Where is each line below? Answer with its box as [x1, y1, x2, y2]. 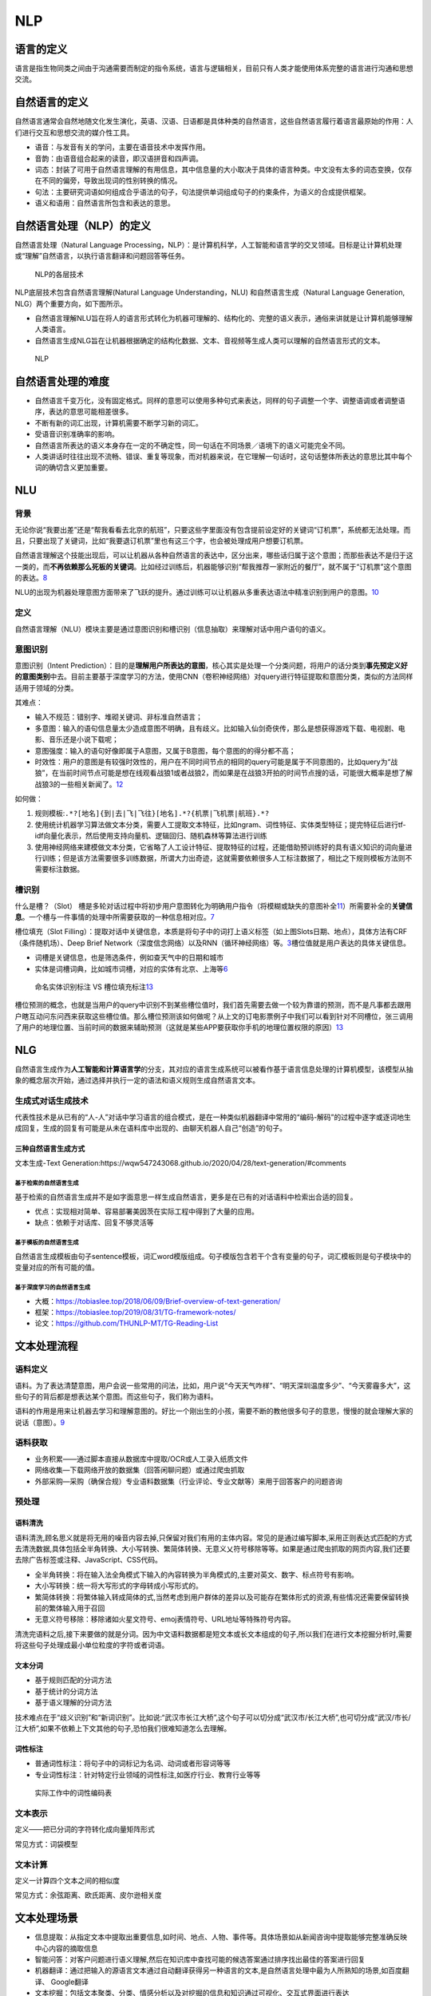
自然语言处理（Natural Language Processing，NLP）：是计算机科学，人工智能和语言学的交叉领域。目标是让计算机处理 [14, 240, 402, 249]
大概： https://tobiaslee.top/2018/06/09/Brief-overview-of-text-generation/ [34, 1296, 281, 1305]
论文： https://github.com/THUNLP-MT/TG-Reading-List [34, 1318, 219, 1329]
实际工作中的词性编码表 [34, 1788, 112, 1798]
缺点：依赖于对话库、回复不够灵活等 [34, 1218, 154, 1227]
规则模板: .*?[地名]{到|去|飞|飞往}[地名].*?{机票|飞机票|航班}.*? [34, 809, 270, 818]
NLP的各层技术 [34, 269, 84, 279]
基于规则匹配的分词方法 [34, 1675, 112, 1685]
